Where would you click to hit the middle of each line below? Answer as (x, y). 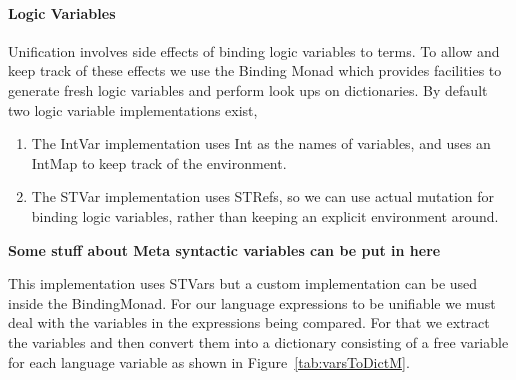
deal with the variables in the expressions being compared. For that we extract (249, 322)
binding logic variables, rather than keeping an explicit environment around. (265, 215)
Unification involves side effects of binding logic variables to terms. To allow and (254, 50)
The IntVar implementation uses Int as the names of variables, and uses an (261, 143)
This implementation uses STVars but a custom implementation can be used (243, 283)
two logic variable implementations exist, (133, 109)
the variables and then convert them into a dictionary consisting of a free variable (258, 341)
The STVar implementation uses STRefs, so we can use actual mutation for (263, 196)
